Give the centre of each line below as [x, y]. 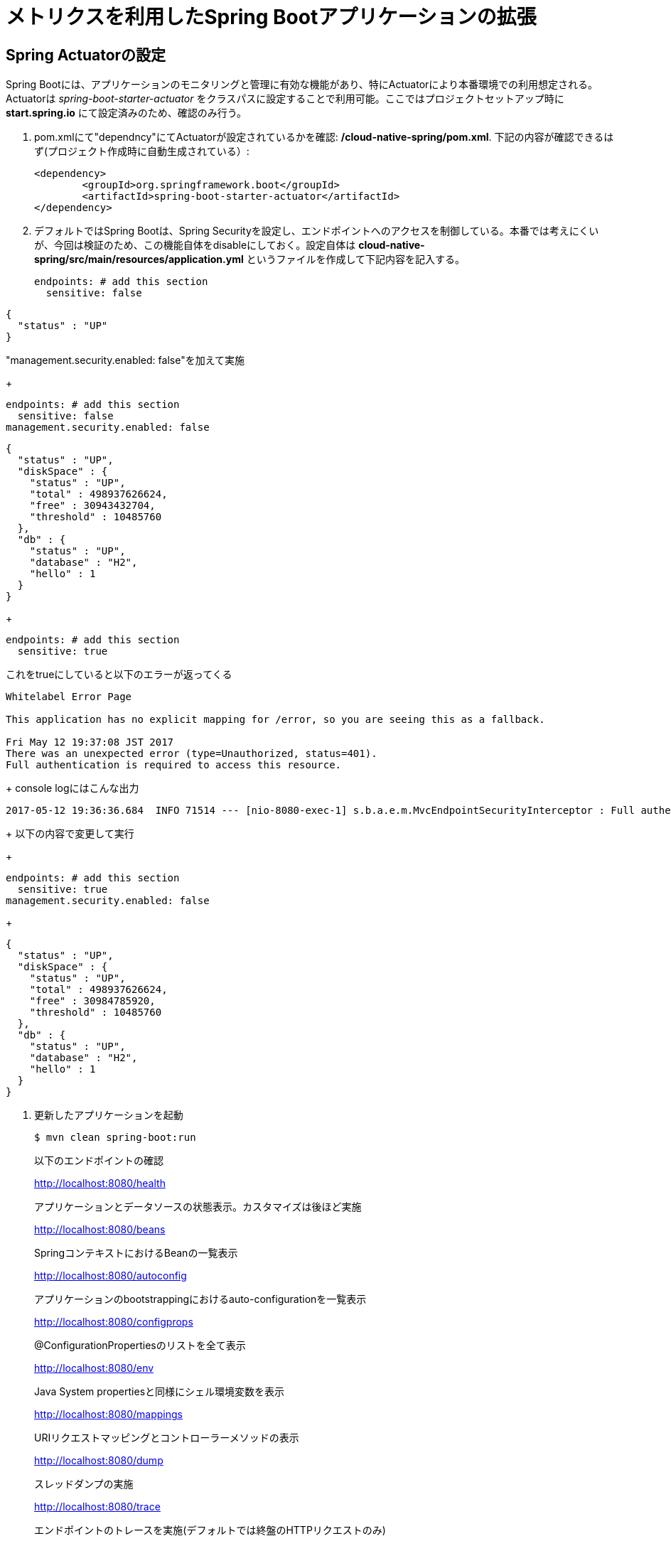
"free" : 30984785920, [92, 1001]
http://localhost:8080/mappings [108, 1414]
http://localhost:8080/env [94, 1368]
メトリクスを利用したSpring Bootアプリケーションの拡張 [271, 17]
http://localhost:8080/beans [100, 1230]
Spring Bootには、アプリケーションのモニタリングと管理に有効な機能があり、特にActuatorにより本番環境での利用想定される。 [302, 85]
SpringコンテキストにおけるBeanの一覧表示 [136, 1253]
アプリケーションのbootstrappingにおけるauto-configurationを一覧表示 [200, 1299]
